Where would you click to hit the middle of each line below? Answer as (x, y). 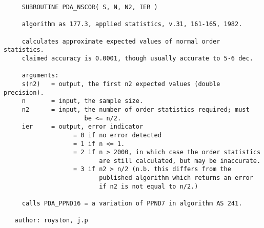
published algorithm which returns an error (176, 178)
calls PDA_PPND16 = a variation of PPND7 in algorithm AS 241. (132, 204)
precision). (24, 92)
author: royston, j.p (51, 221)
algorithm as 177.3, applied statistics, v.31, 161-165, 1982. (132, 24)
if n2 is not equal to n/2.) (149, 186)
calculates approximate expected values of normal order (121, 41)
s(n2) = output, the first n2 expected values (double (121, 84)
